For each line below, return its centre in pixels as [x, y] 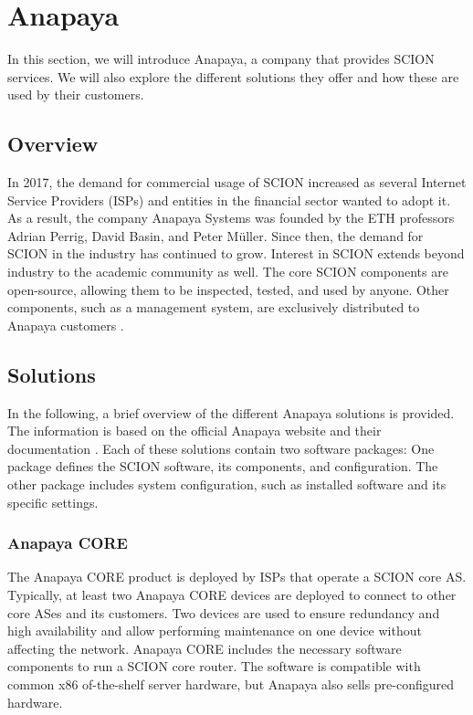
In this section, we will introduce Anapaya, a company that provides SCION [221, 59]
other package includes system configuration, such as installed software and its [227, 484]
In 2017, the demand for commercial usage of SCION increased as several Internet [237, 182]
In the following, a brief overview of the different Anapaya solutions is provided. [231, 412]
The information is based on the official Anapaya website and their [194, 431]
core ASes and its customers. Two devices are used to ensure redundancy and [224, 612]
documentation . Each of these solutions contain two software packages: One [221, 448]
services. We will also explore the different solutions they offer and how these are [233, 76]
